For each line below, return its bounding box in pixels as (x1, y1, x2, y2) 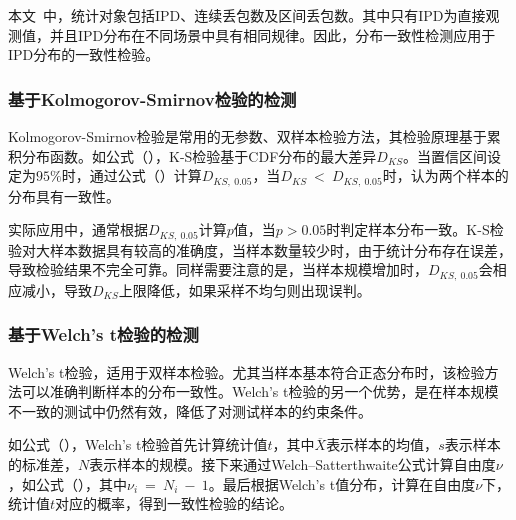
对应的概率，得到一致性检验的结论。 (55, 493, 294, 514)
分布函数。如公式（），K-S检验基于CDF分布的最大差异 (21, 145, 377, 166)
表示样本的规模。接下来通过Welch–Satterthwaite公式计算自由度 (89, 453, 496, 474)
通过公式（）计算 (89, 165, 202, 186)
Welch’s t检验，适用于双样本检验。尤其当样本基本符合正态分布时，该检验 (8, 361, 485, 382)
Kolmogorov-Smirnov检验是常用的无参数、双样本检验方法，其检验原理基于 (8, 126, 487, 146)
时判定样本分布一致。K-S (326, 219, 490, 240)
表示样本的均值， (326, 434, 439, 455)
